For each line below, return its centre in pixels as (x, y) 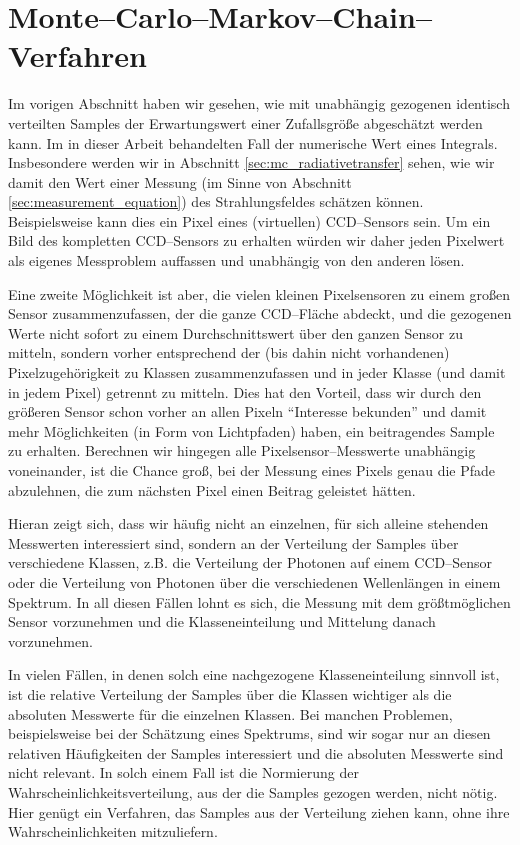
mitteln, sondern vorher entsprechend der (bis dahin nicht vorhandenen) (229, 352)
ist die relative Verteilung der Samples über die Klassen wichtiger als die (230, 693)
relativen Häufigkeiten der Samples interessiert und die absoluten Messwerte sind (256, 752)
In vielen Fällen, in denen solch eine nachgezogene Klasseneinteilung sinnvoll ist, (254, 674)
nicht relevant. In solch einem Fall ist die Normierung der (183, 772)
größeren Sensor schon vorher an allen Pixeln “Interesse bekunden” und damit (247, 411)
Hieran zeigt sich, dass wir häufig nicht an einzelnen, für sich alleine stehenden (248, 523)
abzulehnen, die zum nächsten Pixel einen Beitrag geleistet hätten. (212, 489)
